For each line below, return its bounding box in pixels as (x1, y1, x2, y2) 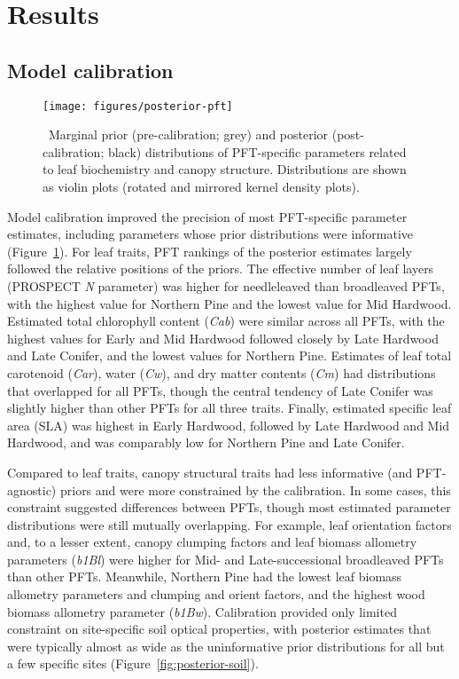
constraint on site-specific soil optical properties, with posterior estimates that (7, 620, 432, 638)
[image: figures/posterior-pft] (43, 99, 233, 113)
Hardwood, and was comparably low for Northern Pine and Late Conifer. (7, 433, 405, 452)
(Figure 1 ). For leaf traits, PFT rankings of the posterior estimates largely (7, 241, 412, 260)
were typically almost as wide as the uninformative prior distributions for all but (7, 636, 445, 655)
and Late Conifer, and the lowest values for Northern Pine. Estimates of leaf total (7, 346, 452, 365)
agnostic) (7, 480, 57, 499)
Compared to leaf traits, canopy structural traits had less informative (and (7, 462, 413, 481)
